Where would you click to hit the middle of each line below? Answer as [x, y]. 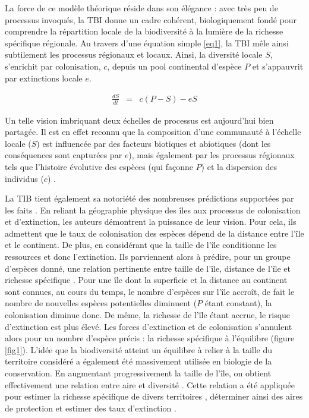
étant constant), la [238, 303]
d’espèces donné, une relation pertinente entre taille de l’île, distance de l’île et [148, 268]
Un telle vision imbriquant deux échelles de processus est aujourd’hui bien [139, 120]
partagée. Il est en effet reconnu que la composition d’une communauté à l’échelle [153, 132]
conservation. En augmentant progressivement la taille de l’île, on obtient [138, 373]
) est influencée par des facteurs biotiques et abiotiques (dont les [154, 143]
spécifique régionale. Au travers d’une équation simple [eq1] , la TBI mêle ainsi [147, 43]
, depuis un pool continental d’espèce [174, 66]
